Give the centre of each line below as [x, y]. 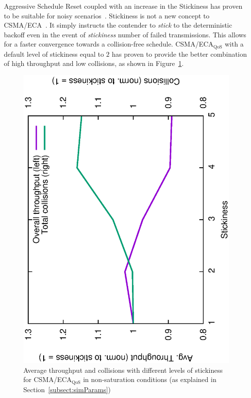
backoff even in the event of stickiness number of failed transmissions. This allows [125, 34]
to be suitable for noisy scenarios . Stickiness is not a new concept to [107, 15]
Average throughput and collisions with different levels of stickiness [123, 370]
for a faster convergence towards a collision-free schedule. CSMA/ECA [109, 44]
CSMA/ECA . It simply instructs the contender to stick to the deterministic [118, 25]
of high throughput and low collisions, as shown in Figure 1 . [94, 63]
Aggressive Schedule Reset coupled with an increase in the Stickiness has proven [123, 6]
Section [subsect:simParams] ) [67, 389]
